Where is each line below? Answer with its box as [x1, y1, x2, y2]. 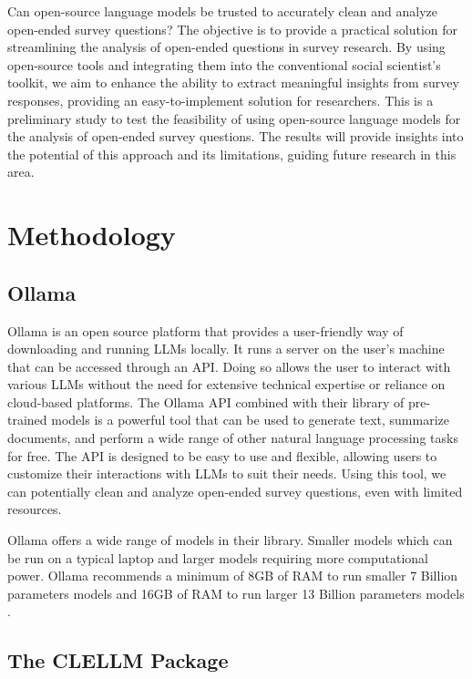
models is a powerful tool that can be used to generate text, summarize [51, 410, 449, 429]
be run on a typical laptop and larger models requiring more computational [7, 548, 428, 567]
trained [7, 410, 47, 429]
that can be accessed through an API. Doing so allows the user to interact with [7, 356, 451, 376]
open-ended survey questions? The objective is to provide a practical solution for [7, 19, 458, 38]
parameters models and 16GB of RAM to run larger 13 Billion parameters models [7, 583, 465, 602]
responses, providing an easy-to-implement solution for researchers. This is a [7, 90, 434, 109]
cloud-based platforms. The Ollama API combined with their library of [7, 392, 405, 411]
